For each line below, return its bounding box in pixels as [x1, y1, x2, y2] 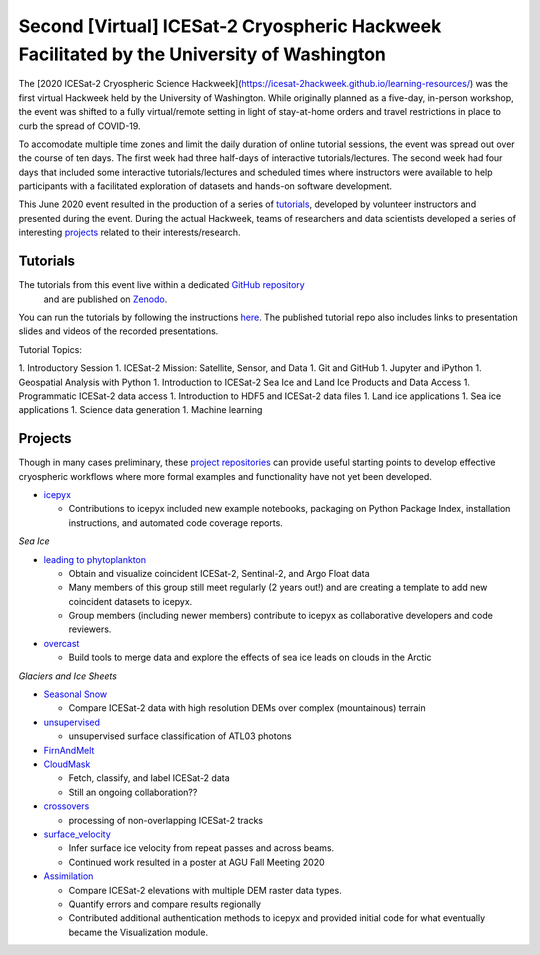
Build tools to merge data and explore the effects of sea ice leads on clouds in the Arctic [68, 651, 432, 664]
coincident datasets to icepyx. [68, 595, 193, 607]
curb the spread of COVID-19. [18, 120, 141, 132]
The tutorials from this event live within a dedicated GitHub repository [18, 279, 305, 291]
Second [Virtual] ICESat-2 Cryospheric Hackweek [18, 15, 442, 37]
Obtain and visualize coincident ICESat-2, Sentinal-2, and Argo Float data [68, 567, 370, 579]
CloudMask [43, 758, 91, 770]
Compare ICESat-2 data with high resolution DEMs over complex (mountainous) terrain [68, 702, 426, 714]
